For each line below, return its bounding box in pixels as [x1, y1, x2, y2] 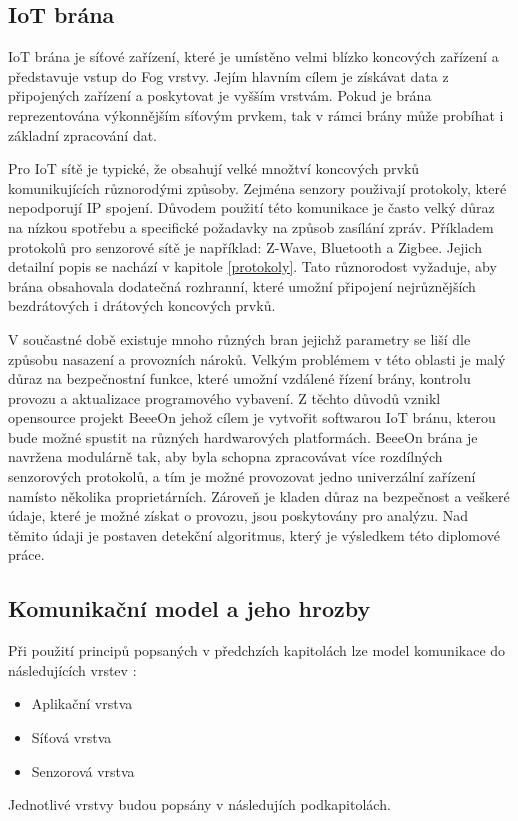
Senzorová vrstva [31, 760, 135, 781]
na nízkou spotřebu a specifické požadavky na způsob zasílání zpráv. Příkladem [8, 216, 494, 237]
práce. [8, 544, 45, 565]
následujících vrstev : [8, 659, 137, 680]
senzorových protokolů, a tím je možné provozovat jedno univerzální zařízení [8, 466, 476, 487]
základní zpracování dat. [8, 124, 158, 145]
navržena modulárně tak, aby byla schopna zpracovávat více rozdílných [8, 446, 443, 467]
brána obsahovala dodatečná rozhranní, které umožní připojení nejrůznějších [8, 275, 476, 296]
